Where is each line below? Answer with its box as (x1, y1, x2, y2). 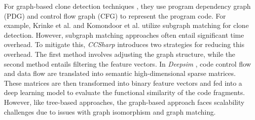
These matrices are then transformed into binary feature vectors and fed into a (4, 77, 242, 88)
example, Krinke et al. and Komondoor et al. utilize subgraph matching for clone (4, 20, 249, 30)
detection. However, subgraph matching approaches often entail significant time (4, 29, 244, 40)
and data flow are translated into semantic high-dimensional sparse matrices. (4, 68, 236, 78)
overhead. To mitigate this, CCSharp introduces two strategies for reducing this (4, 39, 245, 49)
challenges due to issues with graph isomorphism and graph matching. (4, 106, 216, 117)
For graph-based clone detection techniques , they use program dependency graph (4, 1, 251, 11)
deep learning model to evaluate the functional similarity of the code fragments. (4, 87, 245, 97)
